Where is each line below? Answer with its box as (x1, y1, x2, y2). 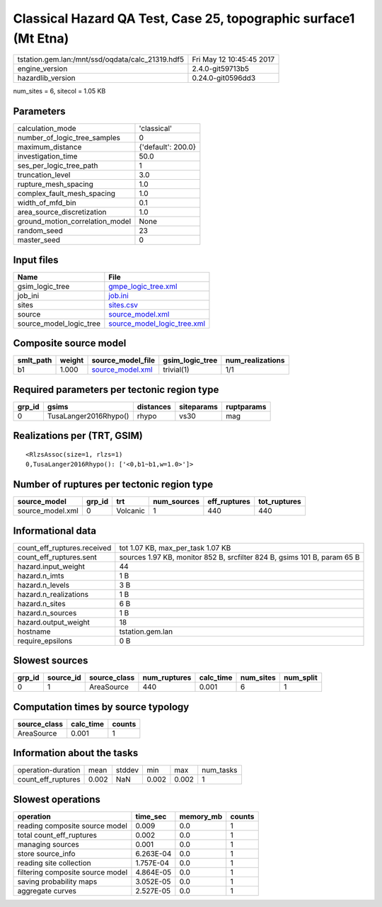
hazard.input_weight (17, 561, 85, 571)
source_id (47, 673, 81, 683)
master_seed (17, 235, 60, 245)
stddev (115, 765, 139, 775)
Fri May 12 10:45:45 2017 (192, 55, 275, 64)
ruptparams (225, 401, 267, 411)
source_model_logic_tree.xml (108, 319, 205, 329)
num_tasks (202, 765, 238, 775)
